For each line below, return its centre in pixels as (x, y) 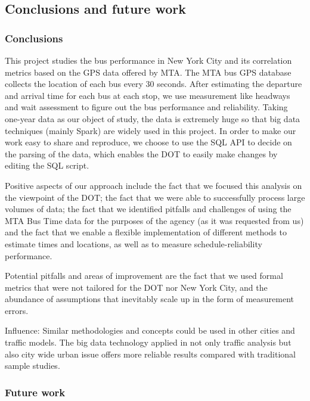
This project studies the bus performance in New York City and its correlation (148, 60)
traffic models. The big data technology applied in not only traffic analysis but (148, 342)
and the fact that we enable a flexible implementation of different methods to (146, 232)
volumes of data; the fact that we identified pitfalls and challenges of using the (148, 209)
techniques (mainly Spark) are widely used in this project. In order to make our (151, 130)
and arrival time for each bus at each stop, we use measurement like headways (148, 95)
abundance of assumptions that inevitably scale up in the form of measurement (150, 299)
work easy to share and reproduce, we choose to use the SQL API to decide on (148, 142)
